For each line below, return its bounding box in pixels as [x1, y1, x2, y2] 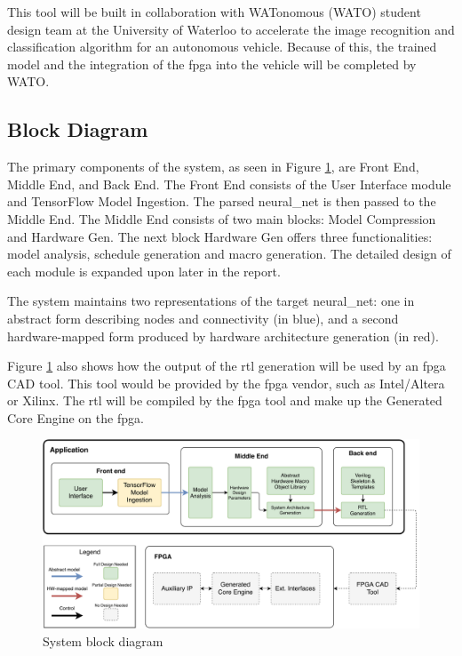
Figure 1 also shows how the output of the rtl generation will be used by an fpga [7, 356, 446, 375]
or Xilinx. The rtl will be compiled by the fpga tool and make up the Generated [7, 391, 442, 410]
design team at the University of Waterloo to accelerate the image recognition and [7, 20, 455, 38]
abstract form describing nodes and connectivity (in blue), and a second [7, 308, 399, 327]
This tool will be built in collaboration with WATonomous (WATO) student [7, 3, 421, 20]
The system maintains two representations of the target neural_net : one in [7, 292, 415, 310]
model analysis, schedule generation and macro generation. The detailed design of [7, 244, 451, 263]
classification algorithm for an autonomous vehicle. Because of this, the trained [7, 37, 437, 56]
